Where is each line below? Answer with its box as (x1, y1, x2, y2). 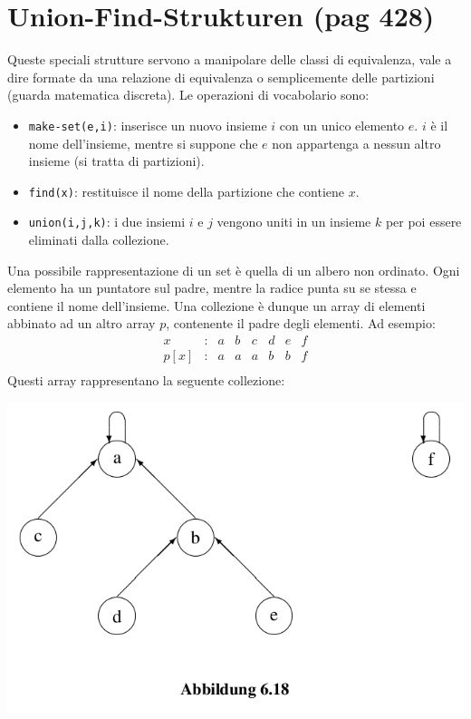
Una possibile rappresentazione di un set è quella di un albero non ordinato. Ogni (7, 260, 460, 279)
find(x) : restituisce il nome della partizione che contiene (28, 181, 345, 200)
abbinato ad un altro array (7, 314, 156, 333)
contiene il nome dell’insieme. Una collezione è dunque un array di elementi (7, 296, 426, 315)
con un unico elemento (279, 115, 405, 134)
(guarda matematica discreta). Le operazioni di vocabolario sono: (7, 85, 370, 104)
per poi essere (385, 212, 462, 231)
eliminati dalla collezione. (28, 230, 169, 249)
